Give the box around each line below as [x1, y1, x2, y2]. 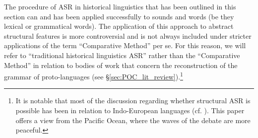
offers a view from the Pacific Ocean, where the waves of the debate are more [15, 115, 251, 125]
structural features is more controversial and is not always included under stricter [4, 30, 252, 41]
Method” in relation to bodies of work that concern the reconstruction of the [4, 60, 238, 70]
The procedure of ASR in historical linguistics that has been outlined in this [4, 1, 236, 11]
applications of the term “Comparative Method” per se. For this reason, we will [4, 40, 246, 51]
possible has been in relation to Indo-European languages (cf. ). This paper [15, 105, 245, 115]
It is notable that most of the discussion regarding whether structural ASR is [15, 95, 251, 106]
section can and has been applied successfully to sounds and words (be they [4, 11, 234, 21]
